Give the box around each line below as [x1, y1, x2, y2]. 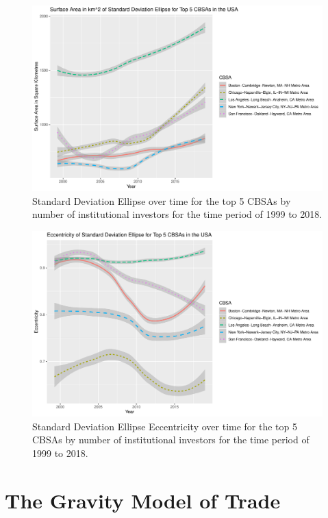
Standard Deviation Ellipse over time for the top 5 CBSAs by [32, 193, 291, 208]
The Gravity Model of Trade [5, 486, 281, 514]
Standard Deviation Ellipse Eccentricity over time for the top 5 [32, 419, 298, 433]
